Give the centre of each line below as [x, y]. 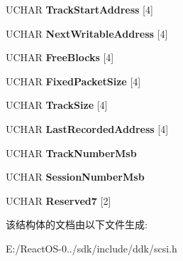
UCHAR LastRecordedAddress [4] [87, 128]
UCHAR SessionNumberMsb [75, 177]
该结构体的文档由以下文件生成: [77, 224]
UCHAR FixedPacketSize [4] [73, 81]
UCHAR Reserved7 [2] [59, 200]
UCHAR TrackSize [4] [57, 105]
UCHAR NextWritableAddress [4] [87, 33]
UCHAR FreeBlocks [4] [60, 57]
